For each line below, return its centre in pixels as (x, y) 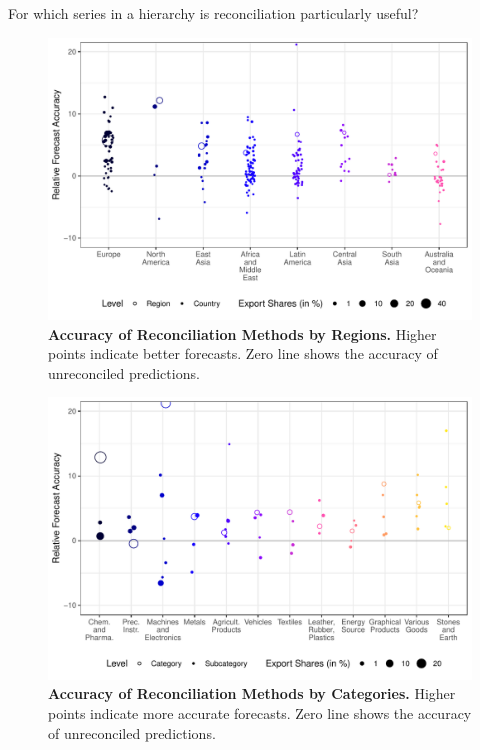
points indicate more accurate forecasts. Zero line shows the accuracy (260, 712)
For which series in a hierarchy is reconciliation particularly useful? (213, 13)
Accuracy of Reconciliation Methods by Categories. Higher (252, 693)
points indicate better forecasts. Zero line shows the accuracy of (243, 353)
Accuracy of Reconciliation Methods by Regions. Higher (242, 333)
